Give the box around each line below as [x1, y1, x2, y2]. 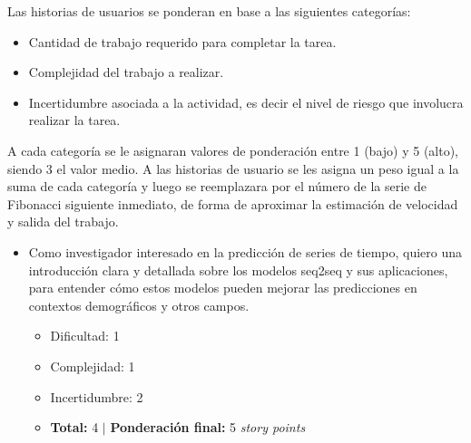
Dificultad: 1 [50, 326, 120, 345]
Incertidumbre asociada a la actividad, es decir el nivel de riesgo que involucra [28, 92, 464, 111]
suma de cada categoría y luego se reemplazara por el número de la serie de [7, 177, 427, 196]
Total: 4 [50, 418, 99, 437]
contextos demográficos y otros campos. [28, 295, 250, 314]
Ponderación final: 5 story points [110, 418, 306, 437]
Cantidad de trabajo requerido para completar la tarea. [28, 32, 337, 51]
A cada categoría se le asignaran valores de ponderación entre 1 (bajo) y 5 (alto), [7, 140, 459, 159]
